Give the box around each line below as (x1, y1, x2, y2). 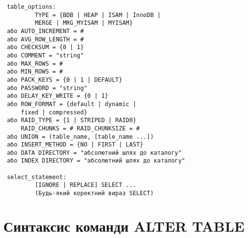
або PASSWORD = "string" (7, 84, 87, 92)
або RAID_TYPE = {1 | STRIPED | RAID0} (7, 117, 137, 124)
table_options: (7, 3, 56, 10)
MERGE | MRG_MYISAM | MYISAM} (35, 19, 133, 27)
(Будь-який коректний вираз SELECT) (35, 190, 154, 197)
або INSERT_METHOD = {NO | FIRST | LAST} (7, 141, 144, 148)
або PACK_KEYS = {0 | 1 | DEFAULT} (7, 76, 123, 83)
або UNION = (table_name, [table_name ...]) (7, 133, 154, 140)
